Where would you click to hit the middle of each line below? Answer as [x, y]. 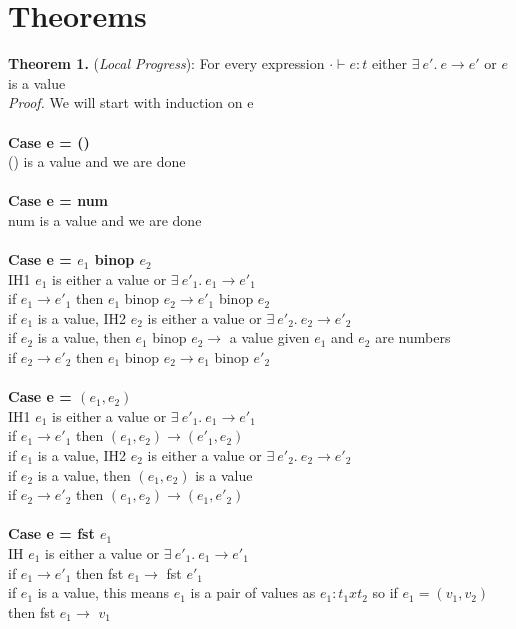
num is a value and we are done [105, 219]
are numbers [413, 337]
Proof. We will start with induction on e [131, 102]
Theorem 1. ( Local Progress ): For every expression [166, 63]
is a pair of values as [253, 592]
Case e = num [58, 200]
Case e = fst [51, 533]
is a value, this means [103, 592]
